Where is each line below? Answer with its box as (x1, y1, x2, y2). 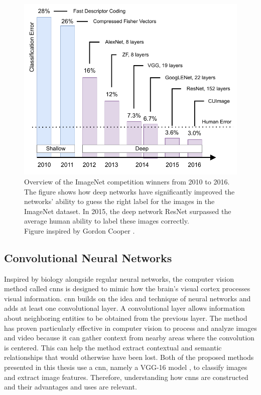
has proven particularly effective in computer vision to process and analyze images (4, 322, 257, 333)
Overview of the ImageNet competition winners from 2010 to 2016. (24, 176, 230, 186)
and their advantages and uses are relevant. (4, 381, 137, 392)
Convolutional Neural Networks (4, 250, 172, 265)
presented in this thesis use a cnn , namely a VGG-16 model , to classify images (4, 362, 247, 372)
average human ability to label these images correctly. (24, 216, 189, 226)
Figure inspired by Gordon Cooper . (24, 225, 135, 236)
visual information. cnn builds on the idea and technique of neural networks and (4, 293, 251, 303)
